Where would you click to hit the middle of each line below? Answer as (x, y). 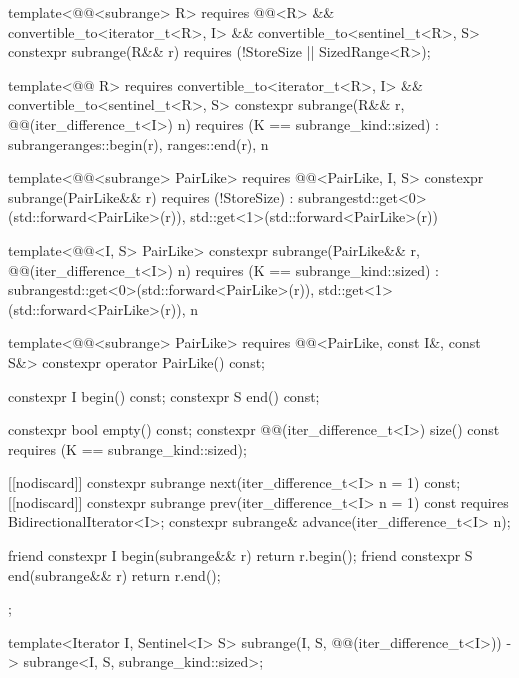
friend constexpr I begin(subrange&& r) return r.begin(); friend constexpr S (240, 555)
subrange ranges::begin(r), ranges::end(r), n (138, 143)
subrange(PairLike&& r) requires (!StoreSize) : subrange (180, 196)
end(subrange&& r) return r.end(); (114, 574)
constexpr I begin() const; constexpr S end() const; (164, 395)
